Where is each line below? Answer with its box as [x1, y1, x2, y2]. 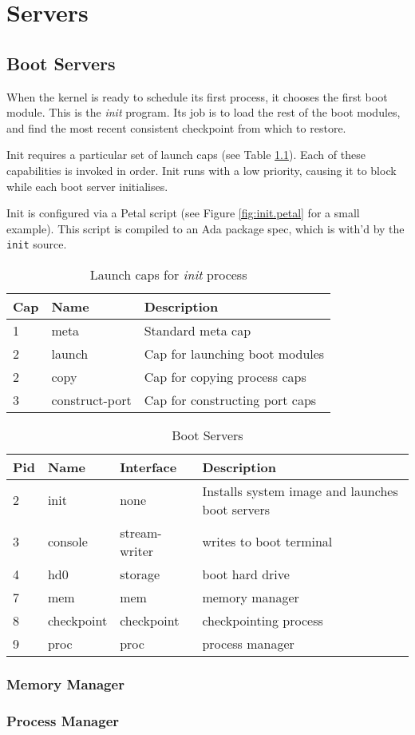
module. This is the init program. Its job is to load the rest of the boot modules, [6, 104, 401, 121]
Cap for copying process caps [144, 367, 306, 386]
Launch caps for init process [89, 264, 247, 284]
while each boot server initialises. [6, 177, 168, 194]
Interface [120, 457, 177, 476]
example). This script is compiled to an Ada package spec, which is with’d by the [6, 220, 405, 236]
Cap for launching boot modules [144, 344, 325, 363]
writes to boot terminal [202, 532, 333, 551]
